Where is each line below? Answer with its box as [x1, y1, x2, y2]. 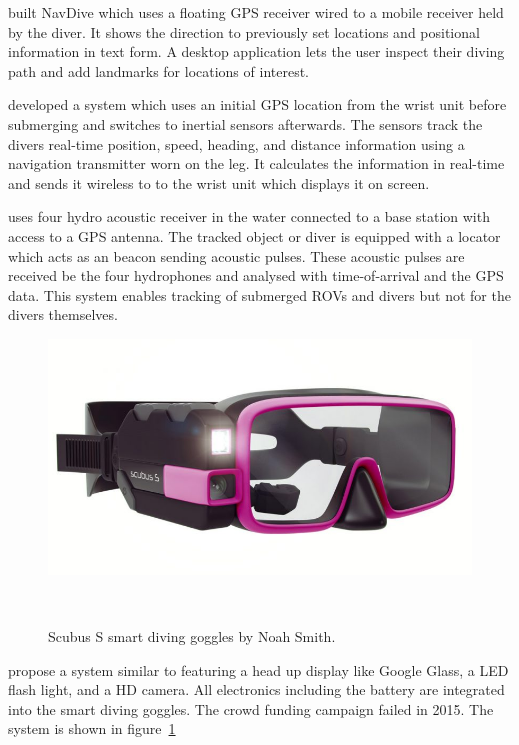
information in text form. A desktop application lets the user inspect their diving [8, 41, 505, 62]
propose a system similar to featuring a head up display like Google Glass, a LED [8, 659, 509, 680]
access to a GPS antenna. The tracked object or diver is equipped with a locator [8, 225, 501, 246]
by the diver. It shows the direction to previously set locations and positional [8, 21, 480, 42]
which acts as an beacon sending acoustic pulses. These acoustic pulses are [8, 245, 465, 266]
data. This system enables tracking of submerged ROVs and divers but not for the [8, 284, 511, 305]
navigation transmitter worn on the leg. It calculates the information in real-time [8, 153, 505, 174]
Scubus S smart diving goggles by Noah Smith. [48, 625, 336, 646]
